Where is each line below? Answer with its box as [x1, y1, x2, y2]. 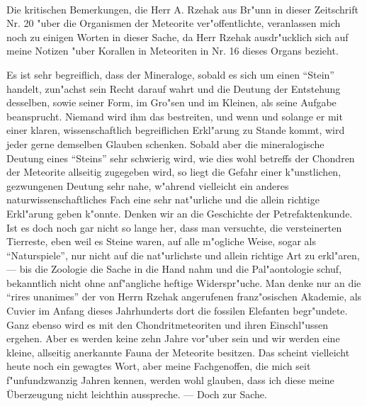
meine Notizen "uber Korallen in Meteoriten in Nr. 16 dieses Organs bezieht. [6, 43, 339, 58]
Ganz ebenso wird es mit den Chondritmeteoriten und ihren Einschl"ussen [6, 317, 329, 332]
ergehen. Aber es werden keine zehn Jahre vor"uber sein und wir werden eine [6, 331, 340, 346]
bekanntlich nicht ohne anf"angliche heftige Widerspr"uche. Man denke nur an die [6, 275, 361, 290]
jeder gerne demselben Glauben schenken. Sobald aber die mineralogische [6, 136, 324, 151]
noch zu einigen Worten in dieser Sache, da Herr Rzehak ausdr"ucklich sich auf [6, 29, 349, 44]
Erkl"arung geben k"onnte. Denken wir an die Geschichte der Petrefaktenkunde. [6, 205, 353, 220]
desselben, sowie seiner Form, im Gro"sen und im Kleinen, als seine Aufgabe [6, 95, 337, 110]
